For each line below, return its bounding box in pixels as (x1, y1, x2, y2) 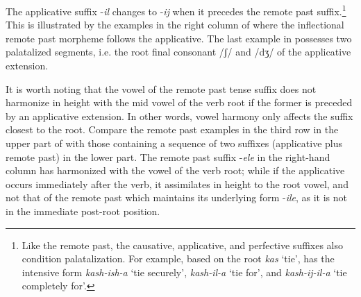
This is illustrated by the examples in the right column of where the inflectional (6, 17, 344, 32)
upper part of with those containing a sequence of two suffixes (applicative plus (6, 136, 343, 150)
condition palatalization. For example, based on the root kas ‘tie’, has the (22, 251, 335, 266)
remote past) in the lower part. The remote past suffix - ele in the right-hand (6, 149, 330, 164)
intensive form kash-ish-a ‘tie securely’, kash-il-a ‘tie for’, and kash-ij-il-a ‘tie (22, 264, 347, 279)
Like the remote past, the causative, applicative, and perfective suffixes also (22, 237, 344, 252)
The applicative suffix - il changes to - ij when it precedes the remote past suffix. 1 (6, 2, 346, 18)
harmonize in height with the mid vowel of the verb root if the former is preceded (6, 95, 353, 110)
